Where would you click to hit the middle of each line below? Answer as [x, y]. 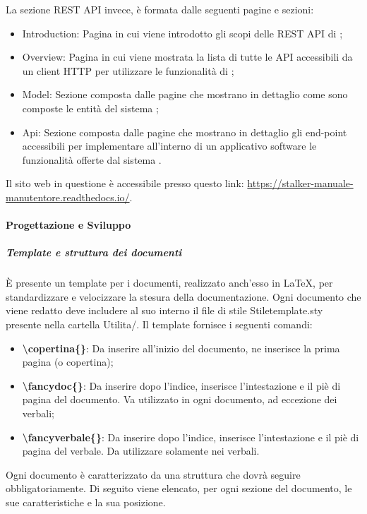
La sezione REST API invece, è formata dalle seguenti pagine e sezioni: [160, 9]
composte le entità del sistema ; [90, 108]
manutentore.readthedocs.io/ [68, 197]
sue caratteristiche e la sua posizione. [86, 502]
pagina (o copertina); [68, 362]
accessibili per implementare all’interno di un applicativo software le [169, 146]
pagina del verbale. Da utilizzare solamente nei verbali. [141, 451]
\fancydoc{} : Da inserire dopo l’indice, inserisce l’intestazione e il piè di [181, 385]
